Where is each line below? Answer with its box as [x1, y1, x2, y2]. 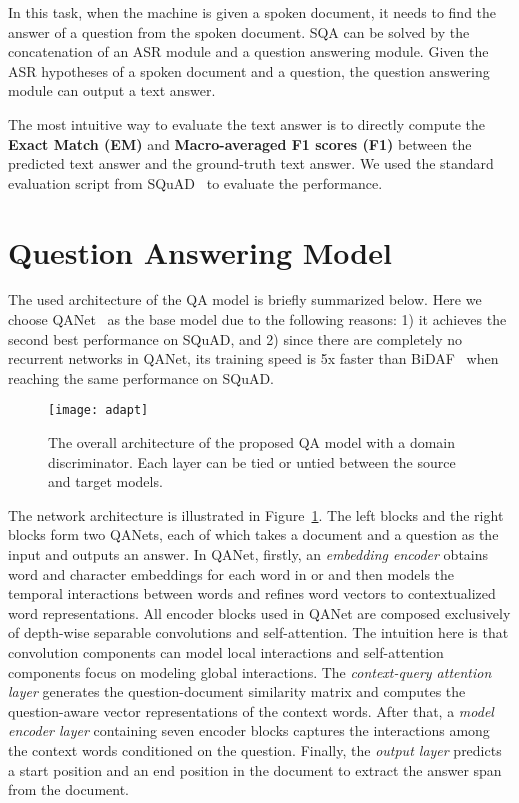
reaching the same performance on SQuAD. [8, 367, 274, 388]
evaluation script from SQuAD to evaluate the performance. [8, 172, 383, 193]
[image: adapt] [48, 403, 149, 418]
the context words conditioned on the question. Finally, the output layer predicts [8, 740, 502, 760]
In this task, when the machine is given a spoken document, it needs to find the [8, 2, 497, 22]
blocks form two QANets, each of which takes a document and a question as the [8, 524, 499, 545]
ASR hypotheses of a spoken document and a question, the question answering [8, 60, 490, 81]
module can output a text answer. [8, 80, 216, 101]
